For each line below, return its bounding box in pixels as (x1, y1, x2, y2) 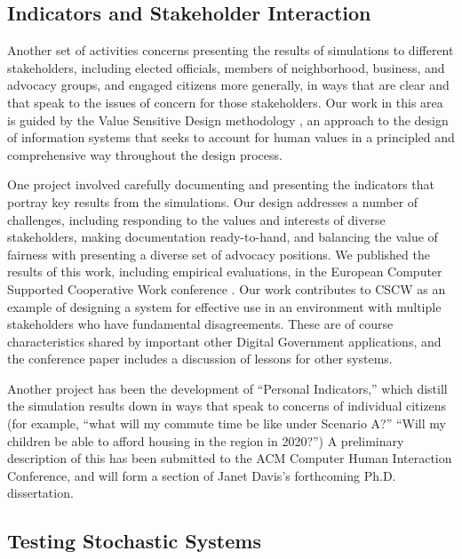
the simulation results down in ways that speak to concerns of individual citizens (7, 396, 447, 415)
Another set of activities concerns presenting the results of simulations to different (7, 41, 454, 60)
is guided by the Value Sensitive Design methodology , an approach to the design (7, 110, 449, 129)
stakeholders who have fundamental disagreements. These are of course (7, 315, 394, 333)
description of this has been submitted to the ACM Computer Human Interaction (7, 449, 452, 467)
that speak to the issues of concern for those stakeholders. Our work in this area (7, 92, 443, 111)
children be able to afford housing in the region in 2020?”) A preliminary (7, 431, 404, 450)
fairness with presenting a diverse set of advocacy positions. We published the (7, 244, 430, 263)
